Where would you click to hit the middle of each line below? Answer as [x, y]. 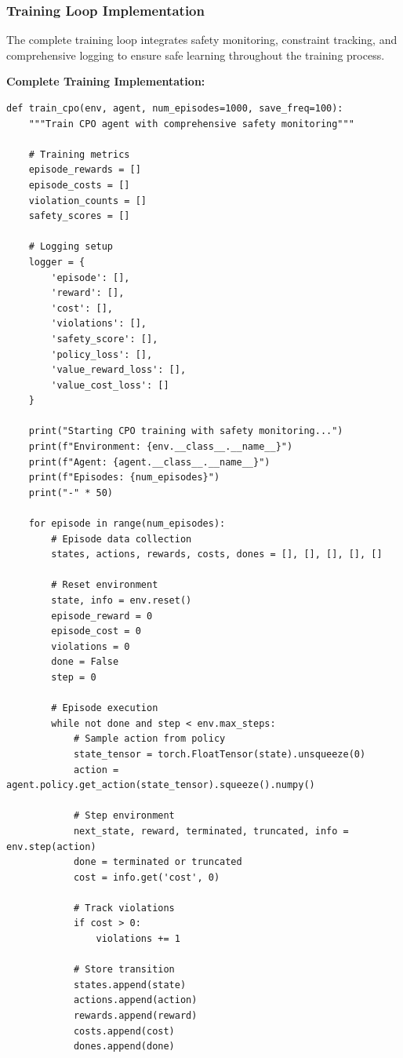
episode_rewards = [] [85, 170]
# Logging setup [71, 247]
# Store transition [124, 970]
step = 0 [74, 677]
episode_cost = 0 [96, 631]
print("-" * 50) [71, 493]
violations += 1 [138, 939]
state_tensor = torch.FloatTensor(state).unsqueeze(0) [220, 754]
